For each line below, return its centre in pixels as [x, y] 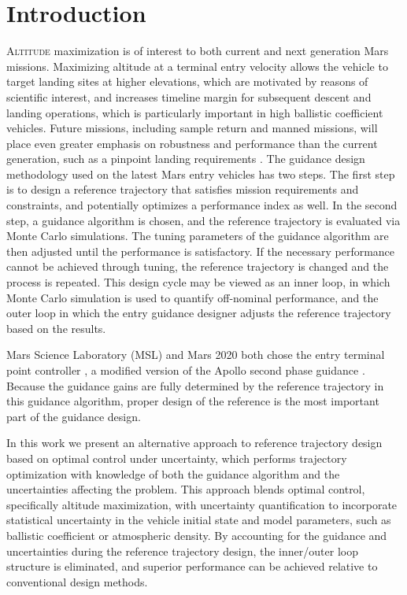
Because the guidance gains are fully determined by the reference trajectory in [195, 385]
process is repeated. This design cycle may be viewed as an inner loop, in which [198, 282]
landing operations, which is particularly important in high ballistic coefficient [195, 112]
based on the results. [56, 328]
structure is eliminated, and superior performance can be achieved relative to [192, 566]
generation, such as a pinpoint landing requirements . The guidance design [186, 159]
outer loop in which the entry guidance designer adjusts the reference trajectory [199, 313]
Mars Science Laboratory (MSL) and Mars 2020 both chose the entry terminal [196, 355]
